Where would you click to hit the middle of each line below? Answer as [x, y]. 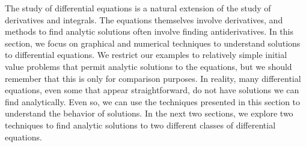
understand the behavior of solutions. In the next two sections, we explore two [149, 113]
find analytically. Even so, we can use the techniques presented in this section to [153, 101]
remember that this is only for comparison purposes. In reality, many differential [153, 78]
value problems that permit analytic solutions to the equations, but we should [148, 66]
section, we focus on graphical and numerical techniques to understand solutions [153, 43]
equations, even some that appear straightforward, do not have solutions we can [152, 90]
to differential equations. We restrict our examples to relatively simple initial [146, 55]
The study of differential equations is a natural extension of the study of [138, 8]
